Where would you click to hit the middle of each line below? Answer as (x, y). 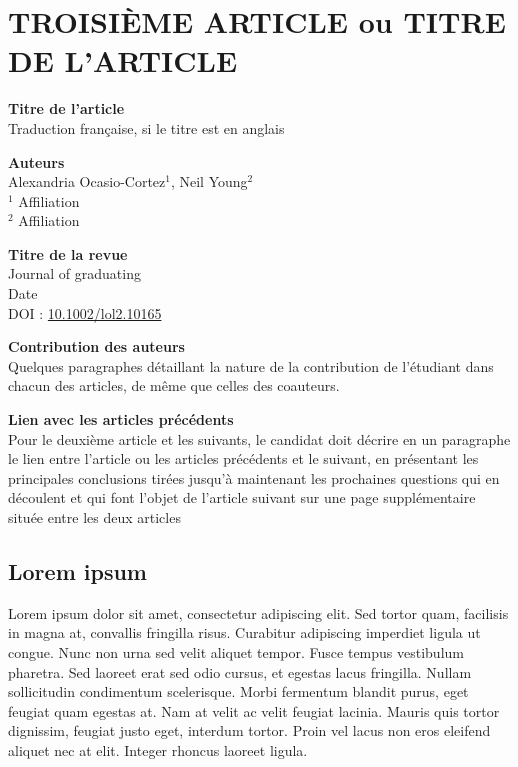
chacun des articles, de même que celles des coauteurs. (174, 385)
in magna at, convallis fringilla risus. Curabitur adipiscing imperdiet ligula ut (244, 632)
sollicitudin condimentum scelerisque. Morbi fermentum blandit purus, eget (238, 691)
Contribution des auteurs (96, 346)
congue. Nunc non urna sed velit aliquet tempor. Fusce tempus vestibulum (236, 651)
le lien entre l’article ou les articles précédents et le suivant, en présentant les (243, 458)
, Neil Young (209, 181)
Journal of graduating (74, 273)
